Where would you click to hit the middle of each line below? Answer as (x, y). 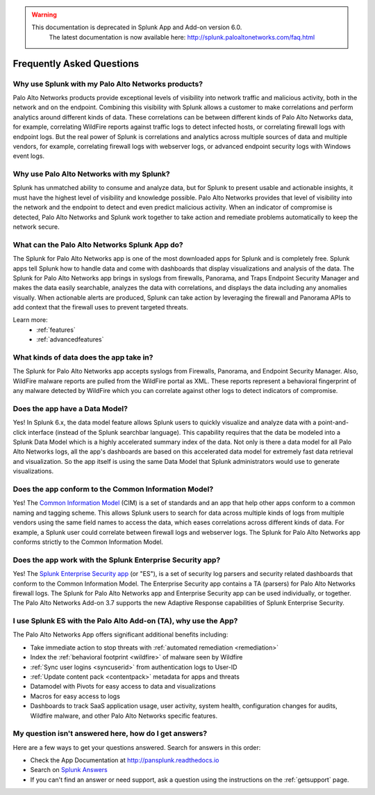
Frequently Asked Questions (76, 64)
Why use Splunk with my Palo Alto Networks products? (108, 83)
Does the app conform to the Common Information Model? (113, 489)
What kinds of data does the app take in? (83, 358)
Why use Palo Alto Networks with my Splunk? (91, 174)
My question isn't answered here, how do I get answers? (110, 734)
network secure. (36, 227)
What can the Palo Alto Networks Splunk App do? (98, 245)
